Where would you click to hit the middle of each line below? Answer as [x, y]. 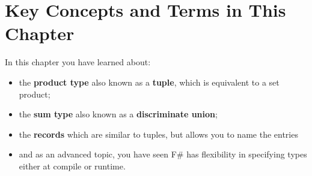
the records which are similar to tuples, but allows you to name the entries [158, 134]
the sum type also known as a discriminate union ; [118, 114]
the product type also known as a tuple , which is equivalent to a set [149, 82]
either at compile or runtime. [72, 166]
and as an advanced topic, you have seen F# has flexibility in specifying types [163, 154]
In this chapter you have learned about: [78, 62]
